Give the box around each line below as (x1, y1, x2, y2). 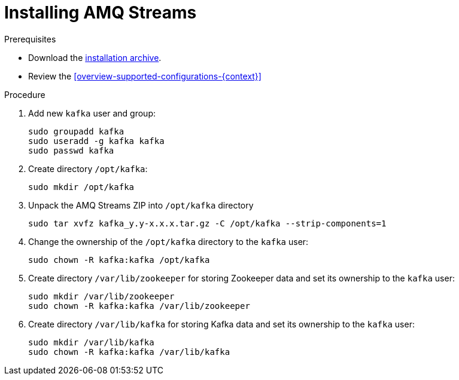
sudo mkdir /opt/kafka (28, 182, 135, 192)
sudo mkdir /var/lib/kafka (28, 337, 154, 347)
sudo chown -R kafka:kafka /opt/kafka (28, 255, 210, 265)
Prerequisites (4, 33, 56, 44)
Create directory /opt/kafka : (28, 163, 148, 174)
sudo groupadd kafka (28, 126, 124, 136)
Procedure (4, 89, 45, 100)
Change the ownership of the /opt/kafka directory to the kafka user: (28, 236, 309, 247)
